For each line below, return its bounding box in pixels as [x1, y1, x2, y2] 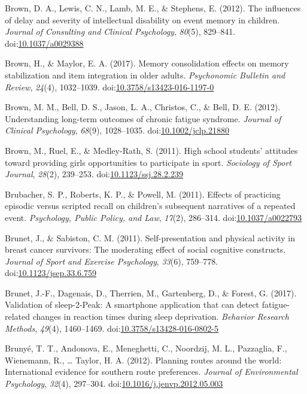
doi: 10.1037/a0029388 [5, 37, 84, 49]
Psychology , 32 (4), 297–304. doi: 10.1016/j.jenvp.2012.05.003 [5, 377, 223, 390]
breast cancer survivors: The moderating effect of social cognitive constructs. [5, 243, 286, 256]
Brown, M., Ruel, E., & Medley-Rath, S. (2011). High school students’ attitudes [5, 144, 298, 156]
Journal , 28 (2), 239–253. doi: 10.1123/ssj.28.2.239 [5, 168, 183, 180]
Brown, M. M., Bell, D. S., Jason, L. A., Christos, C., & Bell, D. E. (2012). [5, 101, 281, 113]
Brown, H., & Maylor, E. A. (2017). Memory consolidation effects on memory [5, 57, 289, 69]
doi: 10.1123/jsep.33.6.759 [5, 266, 96, 279]
